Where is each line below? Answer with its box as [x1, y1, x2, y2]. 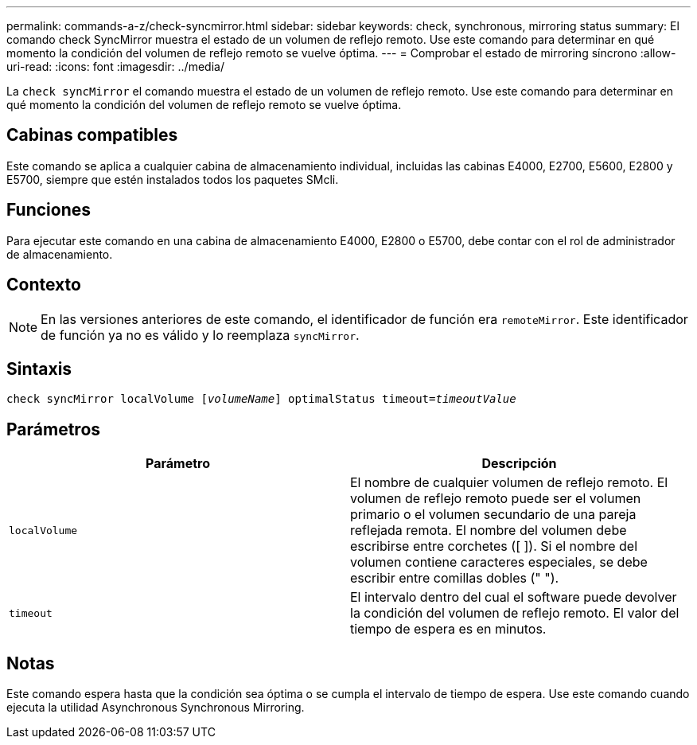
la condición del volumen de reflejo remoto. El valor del [350, 605, 679, 622]
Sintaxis [6, 358, 72, 379]
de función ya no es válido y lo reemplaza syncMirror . [41, 326, 360, 343]
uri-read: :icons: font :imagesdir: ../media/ [6, 60, 224, 73]
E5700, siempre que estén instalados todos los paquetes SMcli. [6, 172, 339, 186]
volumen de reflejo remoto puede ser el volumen [350, 490, 641, 507]
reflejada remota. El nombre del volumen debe [350, 522, 627, 539]
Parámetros [6, 419, 101, 439]
